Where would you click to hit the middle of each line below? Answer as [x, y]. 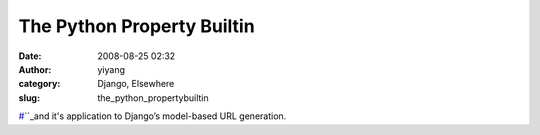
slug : [29, 97]
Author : [35, 69]
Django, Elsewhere [136, 84]
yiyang [111, 69]
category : [39, 84]
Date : [30, 56]
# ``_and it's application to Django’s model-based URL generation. [152, 116]
